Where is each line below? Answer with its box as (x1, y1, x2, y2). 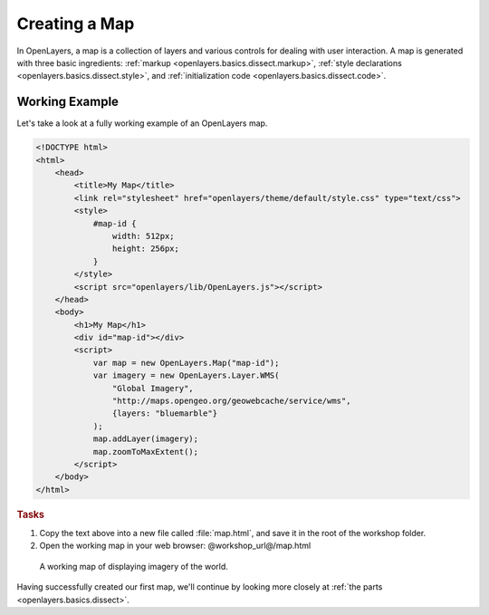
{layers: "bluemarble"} (111, 408, 217, 418)
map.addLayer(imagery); (92, 434, 199, 444)
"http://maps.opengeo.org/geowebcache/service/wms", (111, 396, 351, 407)
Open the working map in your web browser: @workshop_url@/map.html (39, 540, 312, 552)
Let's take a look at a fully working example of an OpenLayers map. (16, 118, 268, 129)
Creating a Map (16, 14, 135, 34)
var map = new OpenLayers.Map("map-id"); (92, 358, 280, 368)
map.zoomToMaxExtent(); (92, 447, 199, 456)
